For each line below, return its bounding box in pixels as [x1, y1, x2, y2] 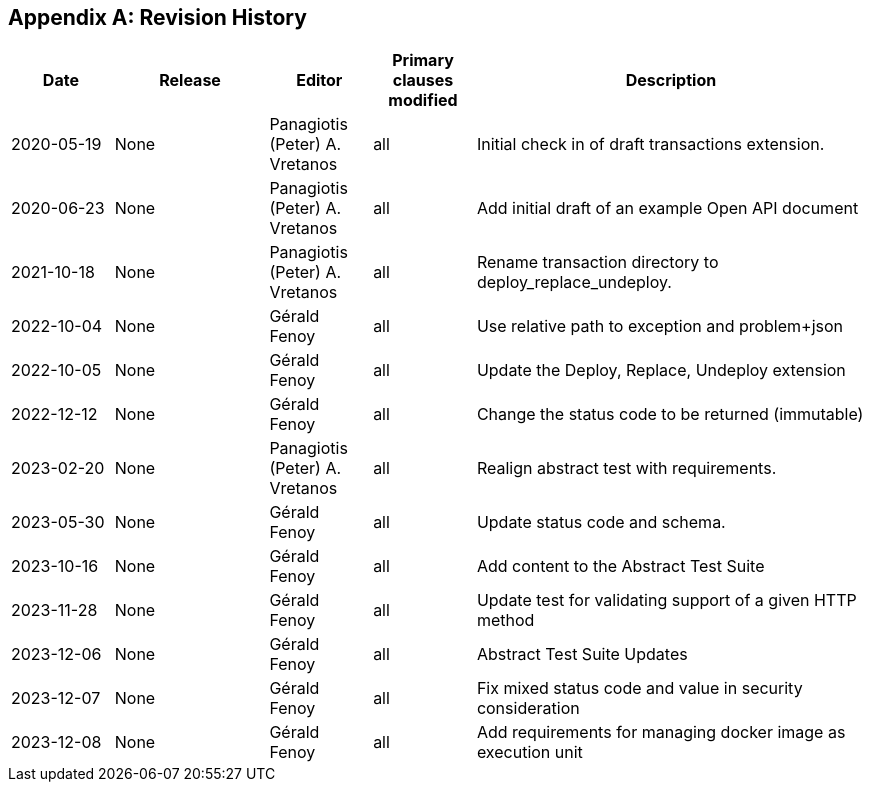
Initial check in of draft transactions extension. [476, 134, 825, 155]
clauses [392, 70, 454, 91]
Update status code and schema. [476, 512, 726, 533]
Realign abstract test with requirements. [476, 458, 777, 479]
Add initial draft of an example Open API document [476, 198, 859, 219]
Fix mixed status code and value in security [476, 678, 803, 699]
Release [159, 70, 221, 91]
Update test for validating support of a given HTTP [476, 590, 857, 611]
